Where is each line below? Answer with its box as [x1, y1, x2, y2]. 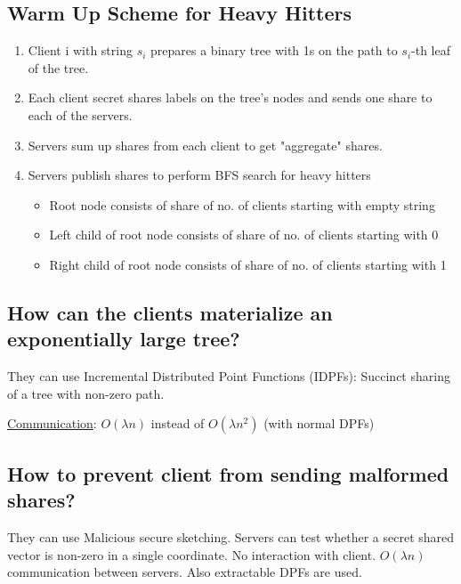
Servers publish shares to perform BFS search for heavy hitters [28, 166, 371, 184]
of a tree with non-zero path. [7, 384, 165, 402]
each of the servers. [28, 105, 133, 124]
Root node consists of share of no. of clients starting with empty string [49, 195, 435, 214]
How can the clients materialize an [7, 298, 333, 326]
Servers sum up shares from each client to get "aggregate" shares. [28, 135, 383, 154]
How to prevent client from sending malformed [7, 459, 449, 487]
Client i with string [28, 41, 133, 60]
